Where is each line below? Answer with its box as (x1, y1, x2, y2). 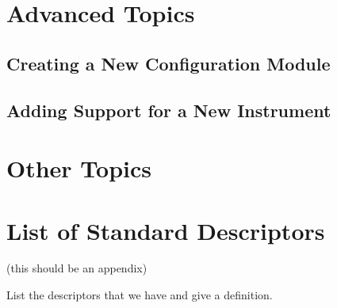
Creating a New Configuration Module (6, 51, 331, 75)
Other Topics (6, 152, 152, 184)
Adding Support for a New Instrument (6, 97, 331, 122)
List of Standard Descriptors (6, 214, 325, 246)
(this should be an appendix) (6, 260, 147, 276)
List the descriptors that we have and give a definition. (6, 287, 273, 303)
